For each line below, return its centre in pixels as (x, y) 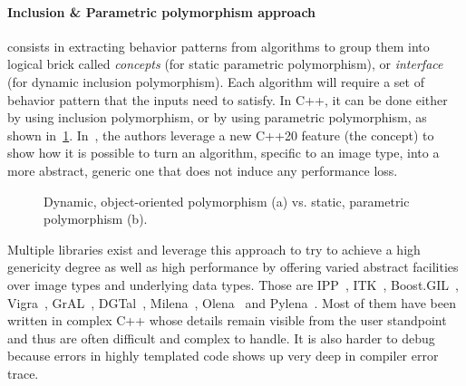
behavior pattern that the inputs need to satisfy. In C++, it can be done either (228, 99)
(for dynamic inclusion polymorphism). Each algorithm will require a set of (216, 81)
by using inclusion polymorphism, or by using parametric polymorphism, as (217, 117)
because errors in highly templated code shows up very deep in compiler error (223, 356)
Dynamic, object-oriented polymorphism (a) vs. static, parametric (227, 201)
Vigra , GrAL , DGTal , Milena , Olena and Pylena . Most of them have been (232, 302)
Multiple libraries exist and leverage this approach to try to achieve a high (214, 249)
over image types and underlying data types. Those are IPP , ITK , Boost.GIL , (233, 284)
